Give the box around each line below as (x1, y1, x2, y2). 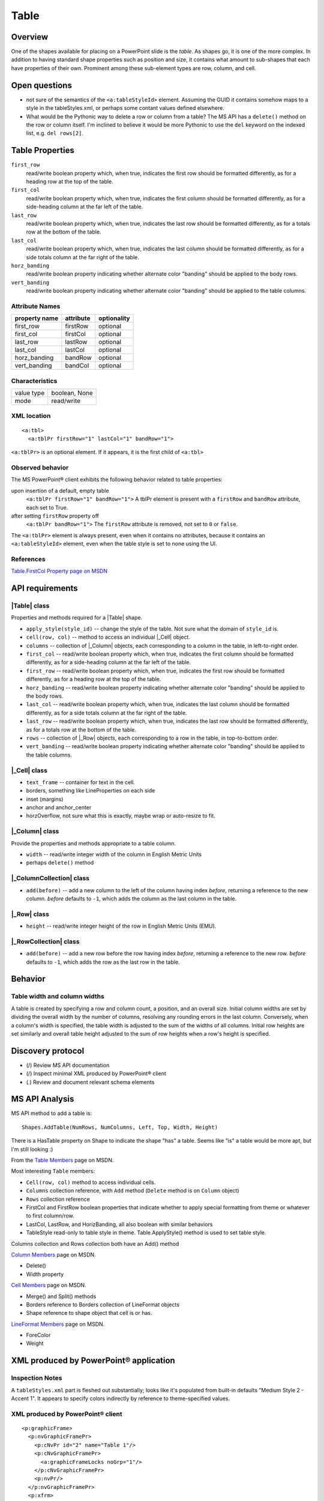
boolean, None (51, 388, 93, 397)
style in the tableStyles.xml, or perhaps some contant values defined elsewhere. (26, 104, 224, 112)
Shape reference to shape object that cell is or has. (26, 1309, 152, 1317)
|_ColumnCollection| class (11, 874, 90, 883)
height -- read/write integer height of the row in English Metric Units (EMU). (26, 922, 217, 930)
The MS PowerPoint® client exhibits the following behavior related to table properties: (11, 476, 223, 483)
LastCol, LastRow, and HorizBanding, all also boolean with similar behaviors (26, 1221, 213, 1228)
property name (14, 314, 59, 322)
